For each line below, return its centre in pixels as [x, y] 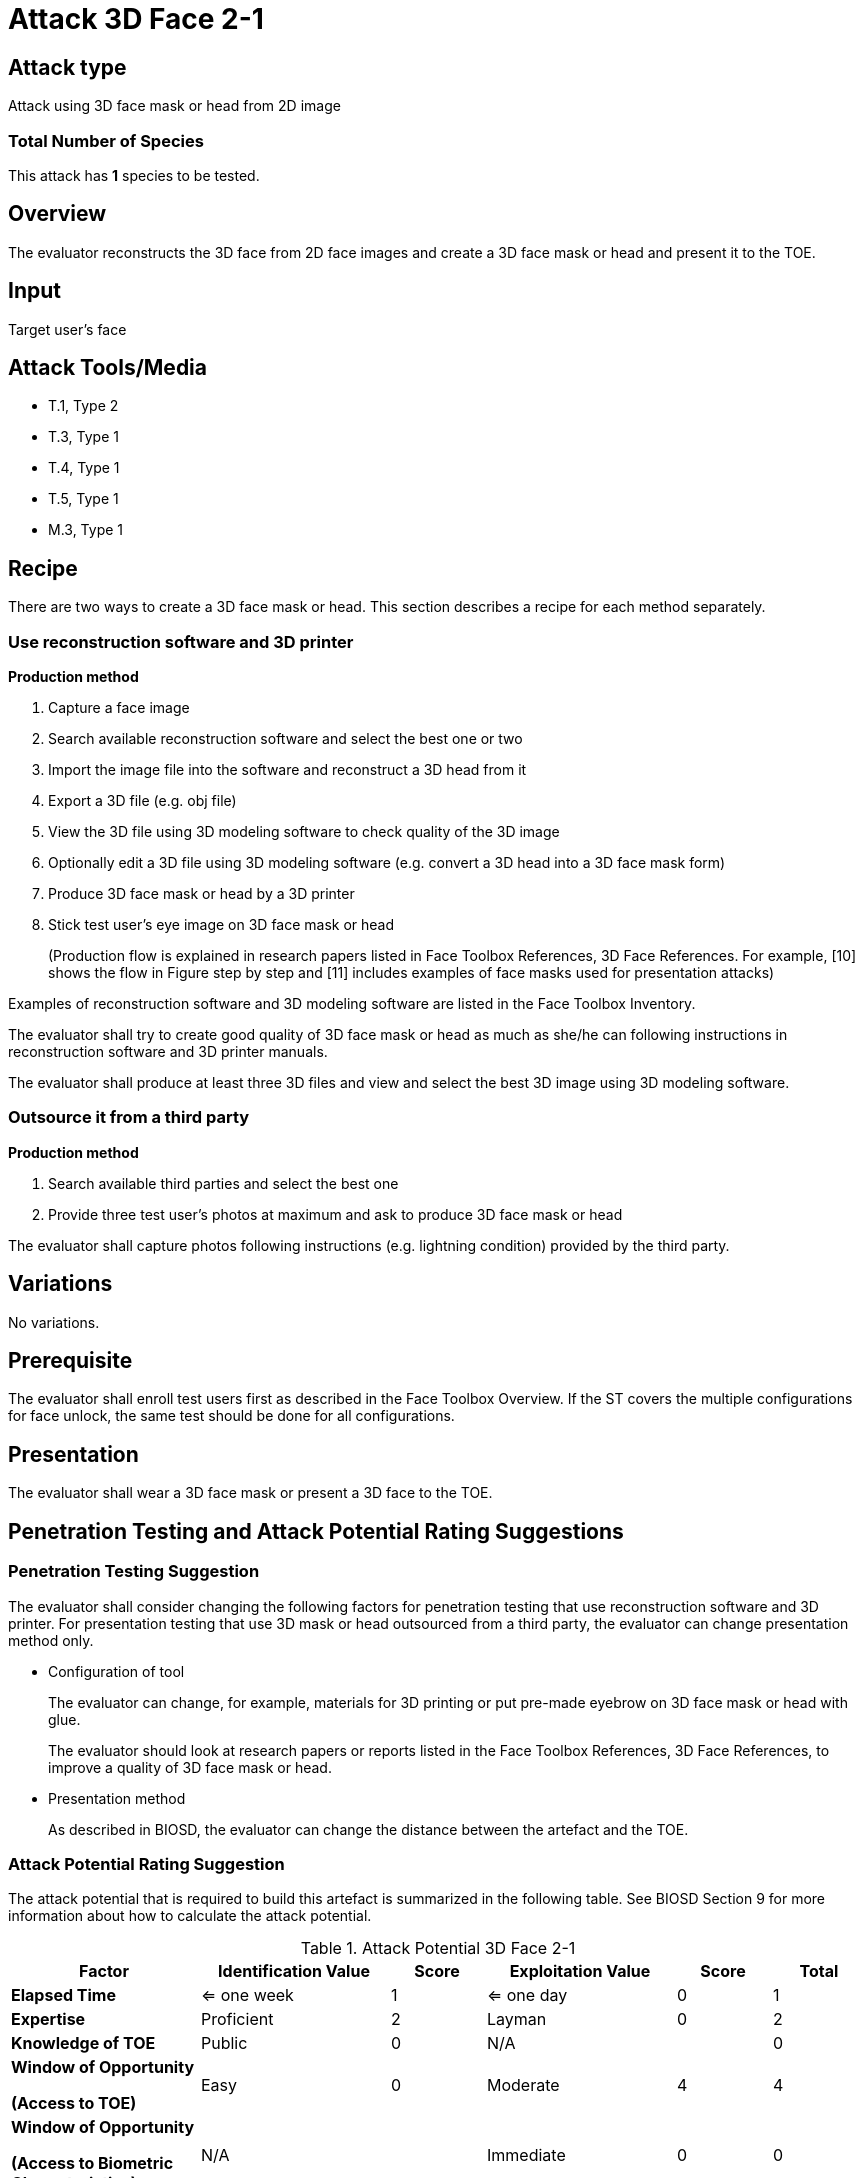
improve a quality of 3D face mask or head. [190, 1767]
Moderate [523, 2085]
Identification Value [294, 1971]
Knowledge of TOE [83, 2043]
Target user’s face [67, 329]
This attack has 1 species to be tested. [134, 175]
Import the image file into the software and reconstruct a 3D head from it [287, 770]
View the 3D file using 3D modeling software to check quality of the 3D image [304, 832]
